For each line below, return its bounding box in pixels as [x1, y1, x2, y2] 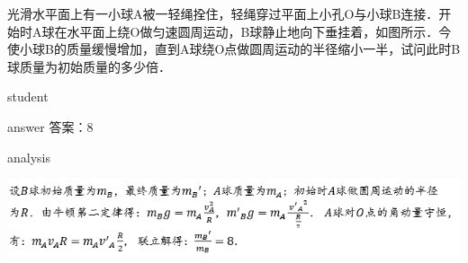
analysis [7, 147, 50, 166]
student [7, 87, 49, 106]
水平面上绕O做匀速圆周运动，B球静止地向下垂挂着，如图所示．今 [67, 22, 452, 40]
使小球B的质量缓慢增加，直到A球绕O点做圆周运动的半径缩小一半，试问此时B [7, 39, 461, 58]
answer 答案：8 [7, 117, 94, 136]
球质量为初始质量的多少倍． [7, 57, 171, 75]
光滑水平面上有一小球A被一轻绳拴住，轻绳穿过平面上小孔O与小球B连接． [7, 4, 439, 22]
